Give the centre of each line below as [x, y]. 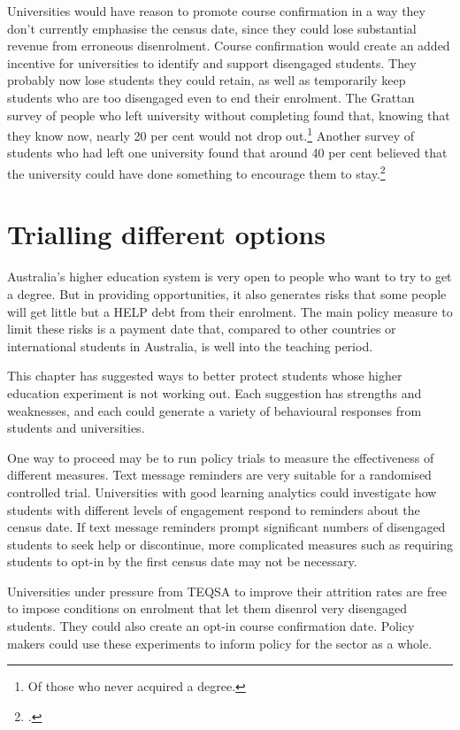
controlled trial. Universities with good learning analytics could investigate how [222, 492]
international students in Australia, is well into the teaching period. [190, 346]
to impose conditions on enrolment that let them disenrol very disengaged [207, 608]
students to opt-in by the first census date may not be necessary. [182, 561]
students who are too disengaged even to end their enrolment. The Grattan [211, 97]
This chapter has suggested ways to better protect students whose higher [205, 376]
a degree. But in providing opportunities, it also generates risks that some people [227, 293]
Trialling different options [166, 234]
